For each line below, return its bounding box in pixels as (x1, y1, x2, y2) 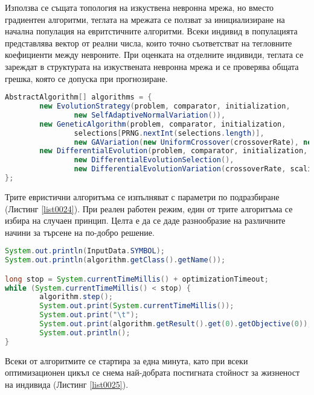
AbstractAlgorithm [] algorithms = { (5, 93, 152, 102)
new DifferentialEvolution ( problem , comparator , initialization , (39, 147, 308, 156)
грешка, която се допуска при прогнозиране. (5, 72, 168, 84)
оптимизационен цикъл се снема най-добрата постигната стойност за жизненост (5, 366, 300, 379)
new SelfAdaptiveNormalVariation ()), (74, 110, 226, 119)
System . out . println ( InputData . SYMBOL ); (5, 247, 165, 256)
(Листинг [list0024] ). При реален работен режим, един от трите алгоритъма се (5, 202, 293, 215)
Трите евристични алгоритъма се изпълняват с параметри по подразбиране (5, 190, 280, 203)
